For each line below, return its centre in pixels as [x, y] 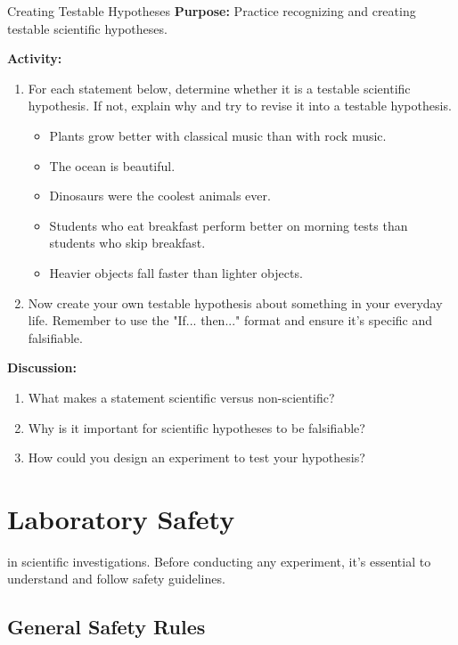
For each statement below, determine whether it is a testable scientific [219, 88]
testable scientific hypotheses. [87, 28]
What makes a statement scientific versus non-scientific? [181, 397]
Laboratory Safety [121, 518]
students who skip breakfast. [127, 243]
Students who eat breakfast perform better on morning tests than [229, 225]
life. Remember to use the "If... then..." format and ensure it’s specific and [230, 320]
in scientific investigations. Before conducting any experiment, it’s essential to [219, 561]
